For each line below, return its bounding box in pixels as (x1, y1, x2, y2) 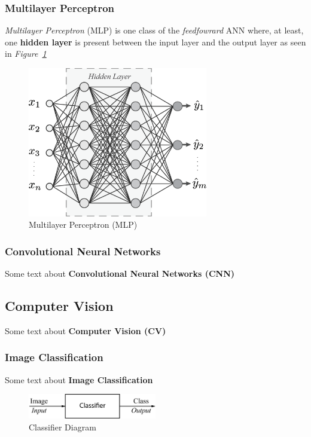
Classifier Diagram (29, 420, 96, 433)
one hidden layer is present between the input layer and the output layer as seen (5, 35, 306, 48)
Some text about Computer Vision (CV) (5, 324, 166, 337)
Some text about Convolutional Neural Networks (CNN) (5, 267, 235, 279)
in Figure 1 (5, 47, 47, 60)
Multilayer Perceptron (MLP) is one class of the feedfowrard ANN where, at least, (5, 24, 304, 36)
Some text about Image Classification (5, 373, 153, 386)
